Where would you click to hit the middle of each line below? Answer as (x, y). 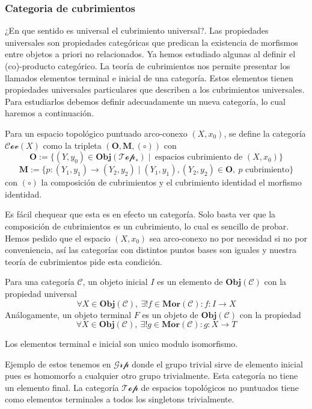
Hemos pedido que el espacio (58, 238)
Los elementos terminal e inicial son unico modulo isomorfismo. (121, 344)
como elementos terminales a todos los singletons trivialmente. (120, 399)
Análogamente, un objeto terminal (68, 314)
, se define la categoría (265, 133)
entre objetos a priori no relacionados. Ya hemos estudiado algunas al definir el (150, 54)
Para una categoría (40, 282)
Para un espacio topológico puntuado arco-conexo (96, 133)
